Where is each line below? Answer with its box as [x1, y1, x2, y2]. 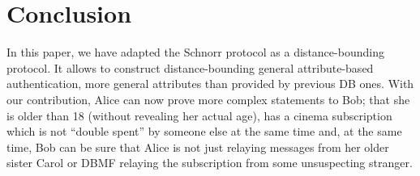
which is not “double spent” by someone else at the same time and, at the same [6, 123, 402, 140]
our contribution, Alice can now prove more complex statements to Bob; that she [6, 90, 410, 107]
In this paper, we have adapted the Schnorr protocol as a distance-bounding [6, 44, 384, 61]
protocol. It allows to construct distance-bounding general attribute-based [6, 59, 374, 76]
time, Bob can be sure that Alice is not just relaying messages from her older [6, 138, 389, 155]
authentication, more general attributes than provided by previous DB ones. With [6, 75, 414, 92]
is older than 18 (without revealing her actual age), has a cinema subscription [6, 107, 392, 124]
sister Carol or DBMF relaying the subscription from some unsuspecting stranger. [6, 154, 413, 171]
